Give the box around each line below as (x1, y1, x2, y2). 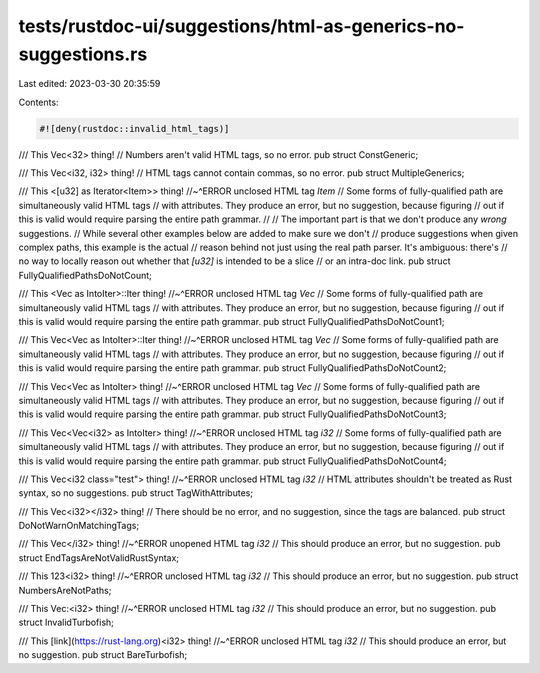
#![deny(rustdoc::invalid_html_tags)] (39, 123, 230, 134)
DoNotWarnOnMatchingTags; (18, 520, 140, 532)
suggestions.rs (18, 43, 148, 65)
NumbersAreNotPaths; (18, 584, 112, 596)
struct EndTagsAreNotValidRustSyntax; (18, 551, 180, 564)
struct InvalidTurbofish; (18, 616, 115, 629)
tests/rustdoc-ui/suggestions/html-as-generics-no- (18, 15, 465, 37)
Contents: (18, 96, 59, 108)
